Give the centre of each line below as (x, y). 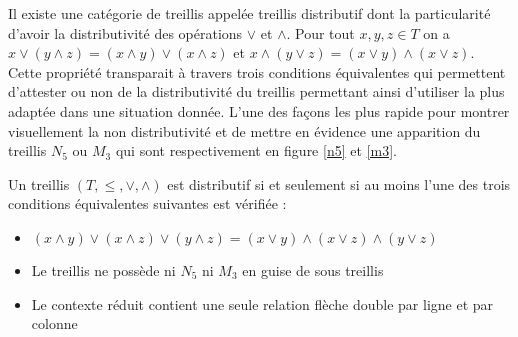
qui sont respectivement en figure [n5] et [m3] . (256, 150)
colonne (54, 323)
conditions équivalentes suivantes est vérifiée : (147, 203)
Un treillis (39, 183)
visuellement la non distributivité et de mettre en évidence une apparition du (244, 130)
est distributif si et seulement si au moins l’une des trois (339, 183)
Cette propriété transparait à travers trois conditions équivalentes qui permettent (257, 71)
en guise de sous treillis (313, 269)
